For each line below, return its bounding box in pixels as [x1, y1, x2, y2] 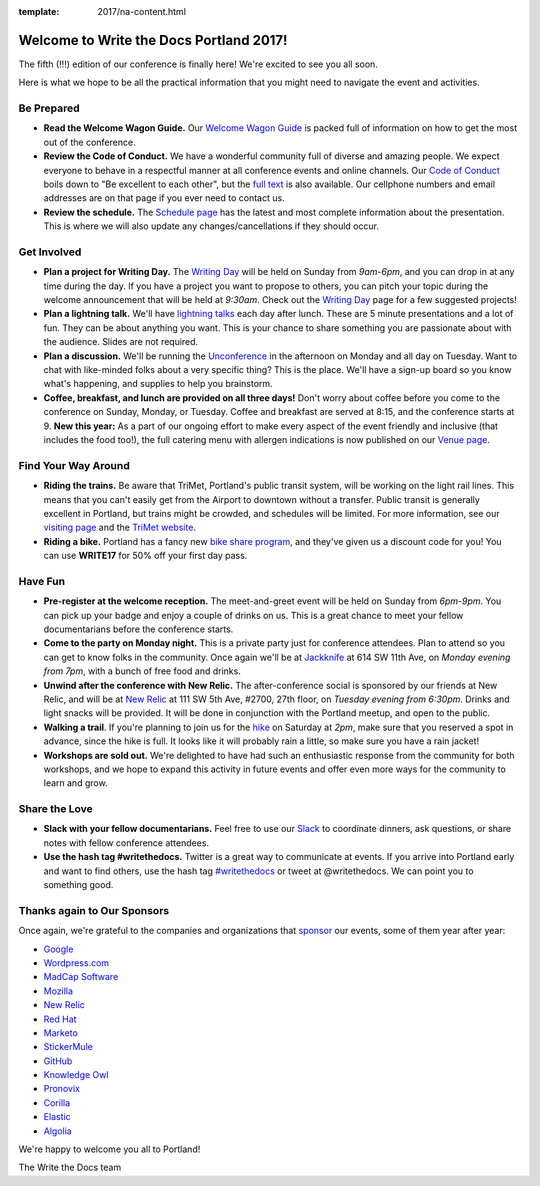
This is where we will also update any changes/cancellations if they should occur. [43, 220, 380, 232]
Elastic [43, 1111, 72, 1123]
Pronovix [43, 1083, 80, 1095]
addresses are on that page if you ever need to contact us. [43, 192, 285, 204]
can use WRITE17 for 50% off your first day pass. [43, 550, 248, 562]
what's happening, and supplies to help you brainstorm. [43, 378, 274, 390]
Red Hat [43, 1013, 77, 1025]
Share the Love [18, 802, 94, 816]
